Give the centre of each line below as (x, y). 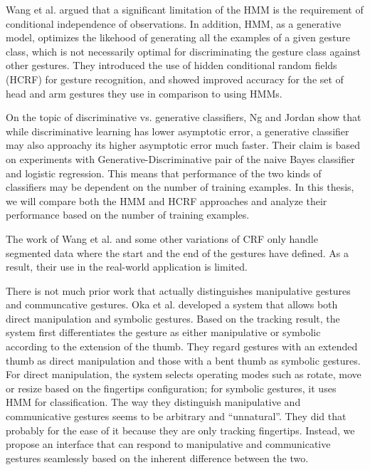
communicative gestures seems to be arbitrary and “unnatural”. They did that (176, 416)
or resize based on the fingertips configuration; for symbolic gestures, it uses (171, 388)
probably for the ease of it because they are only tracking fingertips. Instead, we (180, 430)
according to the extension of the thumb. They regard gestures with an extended (182, 346)
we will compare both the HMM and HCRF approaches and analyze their (166, 200)
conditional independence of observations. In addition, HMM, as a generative (174, 23)
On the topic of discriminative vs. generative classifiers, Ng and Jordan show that (184, 117)
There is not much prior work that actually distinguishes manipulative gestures (178, 290)
